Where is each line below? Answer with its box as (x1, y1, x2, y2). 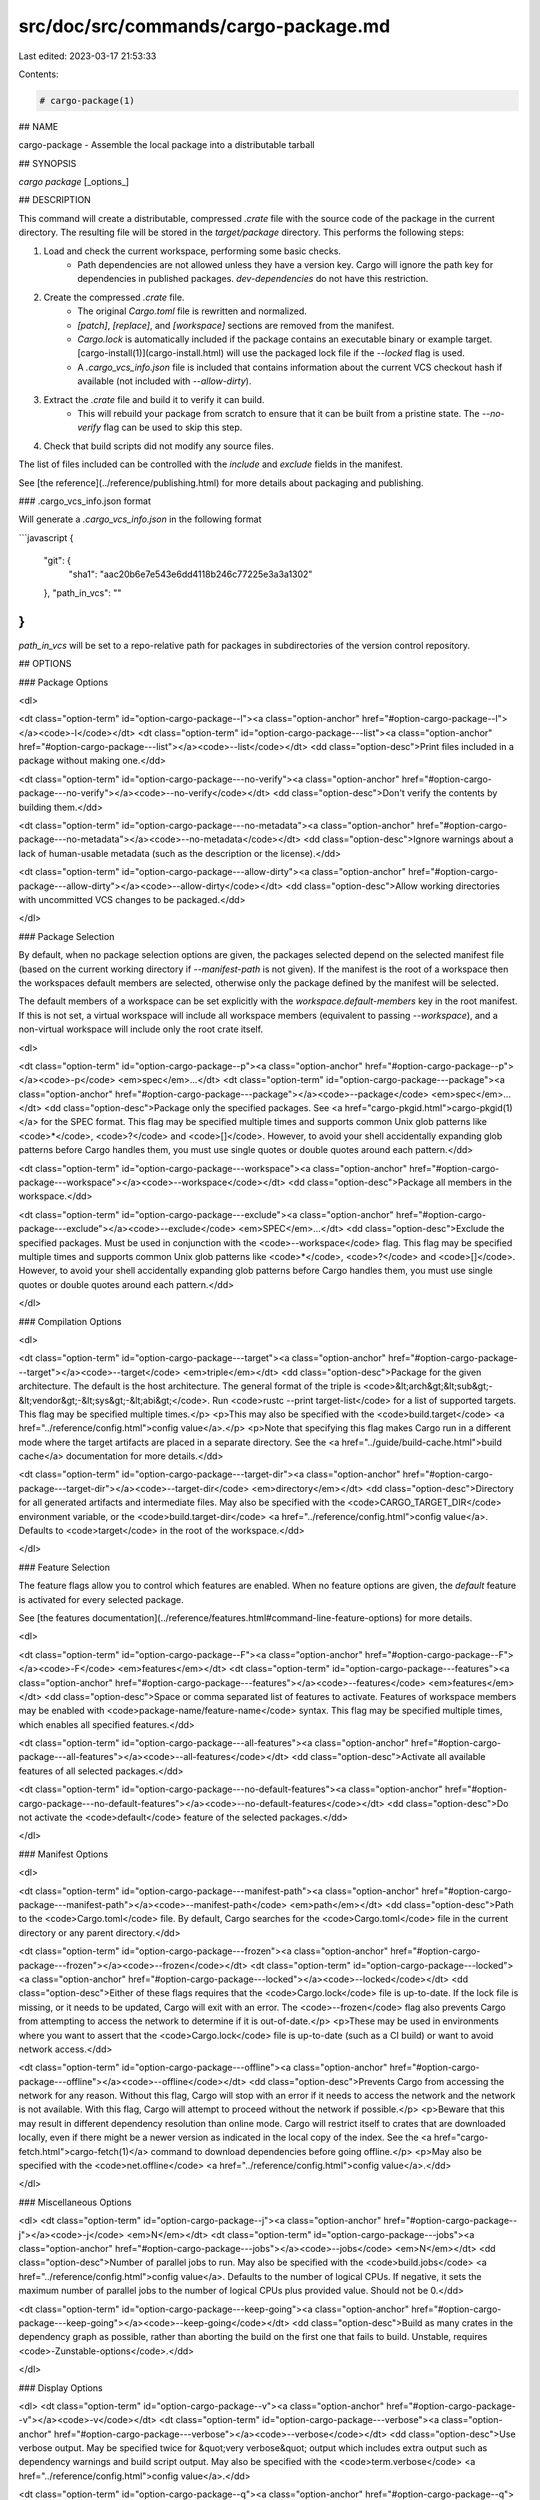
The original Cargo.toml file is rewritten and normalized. (77, 305, 307, 317)
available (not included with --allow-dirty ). (77, 375, 252, 387)
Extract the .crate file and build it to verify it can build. (43, 393, 265, 405)
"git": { (43, 555, 72, 567)
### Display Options (18, 2381, 104, 2394)
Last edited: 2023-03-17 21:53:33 (18, 50, 157, 62)
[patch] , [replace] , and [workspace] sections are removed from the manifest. (77, 319, 395, 331)
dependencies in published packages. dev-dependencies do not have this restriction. (77, 273, 429, 285)
